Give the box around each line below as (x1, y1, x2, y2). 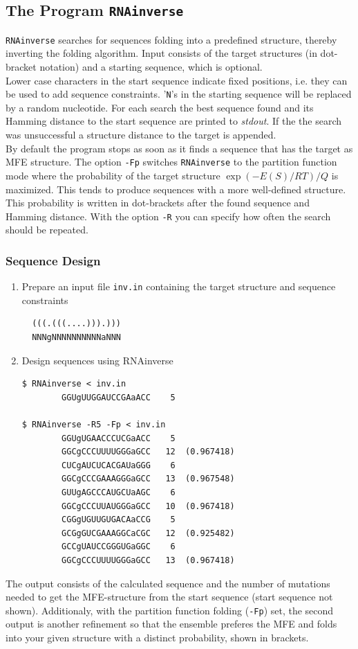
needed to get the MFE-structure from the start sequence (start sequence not (6, 589, 333, 604)
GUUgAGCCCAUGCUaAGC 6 (62, 487, 176, 497)
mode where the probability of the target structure (6, 168, 220, 182)
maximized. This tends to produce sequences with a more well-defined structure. (6, 181, 346, 196)
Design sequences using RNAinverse (21, 353, 173, 367)
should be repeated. (6, 222, 88, 237)
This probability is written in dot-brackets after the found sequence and (6, 195, 310, 210)
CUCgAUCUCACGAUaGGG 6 (62, 460, 176, 470)
